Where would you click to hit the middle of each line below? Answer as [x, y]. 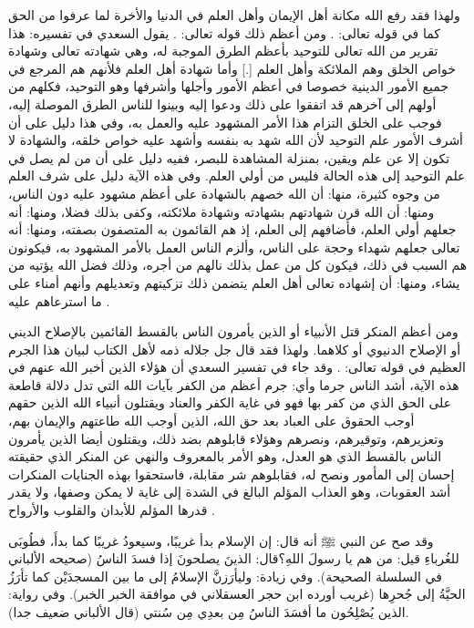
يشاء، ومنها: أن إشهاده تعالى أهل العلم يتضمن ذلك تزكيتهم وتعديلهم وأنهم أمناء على [234, 282]
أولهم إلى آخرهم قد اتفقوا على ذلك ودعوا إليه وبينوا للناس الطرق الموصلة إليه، [222, 103]
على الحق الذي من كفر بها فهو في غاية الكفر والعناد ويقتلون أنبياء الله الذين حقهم [230, 402]
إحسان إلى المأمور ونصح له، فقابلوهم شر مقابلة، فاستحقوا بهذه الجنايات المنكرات [232, 474]
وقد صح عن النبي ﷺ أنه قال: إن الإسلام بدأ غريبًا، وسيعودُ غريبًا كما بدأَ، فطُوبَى [221, 540]
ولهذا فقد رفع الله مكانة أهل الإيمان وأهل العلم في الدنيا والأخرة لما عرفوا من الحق [234, 15]
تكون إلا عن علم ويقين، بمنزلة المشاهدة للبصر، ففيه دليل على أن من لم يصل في [229, 157]
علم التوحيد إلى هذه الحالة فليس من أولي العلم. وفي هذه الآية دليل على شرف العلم [237, 175]
